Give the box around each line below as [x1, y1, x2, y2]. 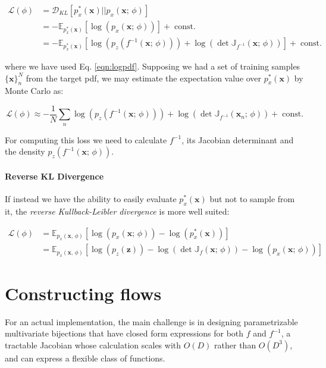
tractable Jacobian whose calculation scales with [5, 338, 181, 351]
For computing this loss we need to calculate [5, 133, 167, 146]
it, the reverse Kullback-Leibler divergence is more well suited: [5, 205, 230, 218]
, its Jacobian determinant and [181, 133, 294, 146]
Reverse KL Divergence [5, 170, 104, 183]
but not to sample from [209, 193, 295, 205]
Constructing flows [5, 281, 162, 305]
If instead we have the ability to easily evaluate [5, 193, 177, 205]
